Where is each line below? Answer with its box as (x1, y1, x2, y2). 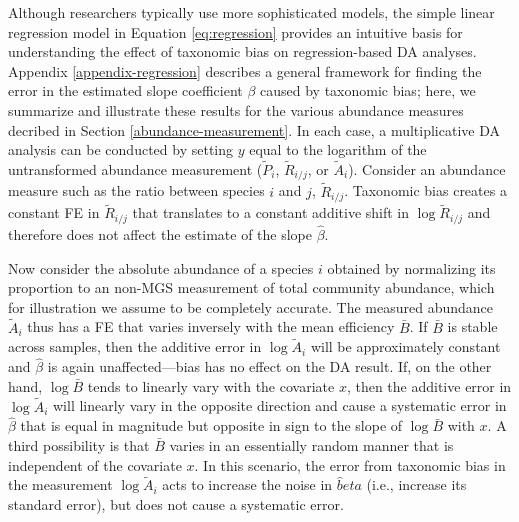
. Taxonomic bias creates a (344, 180, 507, 201)
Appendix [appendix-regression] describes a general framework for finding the (8, 60, 482, 81)
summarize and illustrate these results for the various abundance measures (8, 99, 464, 120)
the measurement (8, 474, 113, 495)
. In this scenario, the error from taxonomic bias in (194, 454, 506, 475)
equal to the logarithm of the (249, 139, 427, 160)
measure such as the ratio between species (8, 180, 265, 201)
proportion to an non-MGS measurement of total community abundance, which (8, 277, 495, 298)
